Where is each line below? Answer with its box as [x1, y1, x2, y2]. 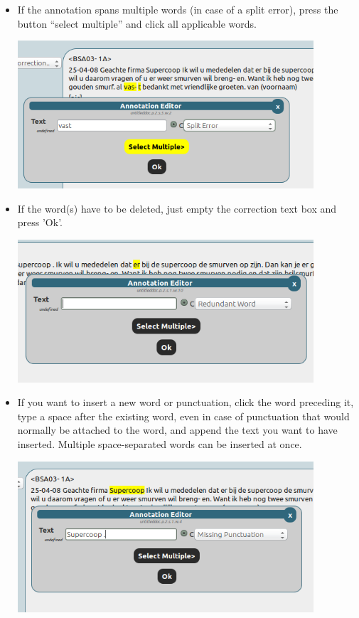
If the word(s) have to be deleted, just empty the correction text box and [17, 201, 337, 215]
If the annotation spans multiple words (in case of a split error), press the [17, 2, 338, 16]
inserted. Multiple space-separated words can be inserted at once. [17, 436, 302, 451]
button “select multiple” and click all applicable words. [17, 16, 257, 31]
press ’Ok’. [17, 215, 63, 230]
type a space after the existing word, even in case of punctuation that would [17, 408, 350, 423]
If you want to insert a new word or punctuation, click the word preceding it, [17, 395, 354, 410]
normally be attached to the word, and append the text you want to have [17, 422, 338, 437]
